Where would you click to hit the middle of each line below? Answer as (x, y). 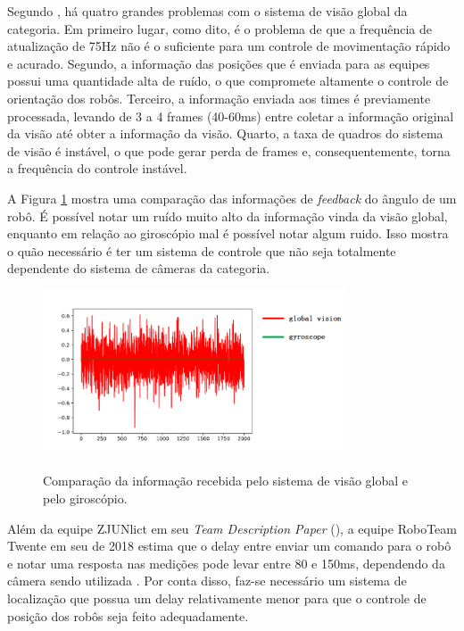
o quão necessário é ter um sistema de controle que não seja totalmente (202, 250)
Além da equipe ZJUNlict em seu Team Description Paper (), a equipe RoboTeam (232, 528)
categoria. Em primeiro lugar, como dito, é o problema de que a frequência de (220, 28)
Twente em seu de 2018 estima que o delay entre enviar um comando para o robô (229, 546)
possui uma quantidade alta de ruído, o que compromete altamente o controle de (228, 81)
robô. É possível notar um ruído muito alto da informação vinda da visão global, (228, 216)
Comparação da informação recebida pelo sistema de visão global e (226, 481)
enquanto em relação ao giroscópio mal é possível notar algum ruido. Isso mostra (228, 233)
